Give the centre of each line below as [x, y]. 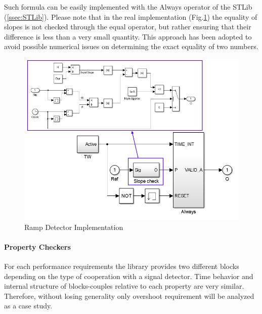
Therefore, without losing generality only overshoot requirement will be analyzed [129, 296]
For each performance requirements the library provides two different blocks [122, 266]
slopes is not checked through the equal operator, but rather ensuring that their [128, 27]
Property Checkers [37, 246]
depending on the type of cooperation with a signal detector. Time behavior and [129, 276]
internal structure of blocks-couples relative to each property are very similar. [124, 286]
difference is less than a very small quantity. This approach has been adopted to [128, 36]
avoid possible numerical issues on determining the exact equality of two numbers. [131, 46]
